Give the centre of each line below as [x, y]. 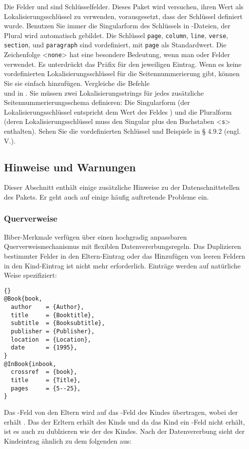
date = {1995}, [44, 348]
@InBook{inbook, [30, 364]
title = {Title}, [46, 380]
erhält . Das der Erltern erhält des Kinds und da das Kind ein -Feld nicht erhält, [124, 421]
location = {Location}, [51, 339]
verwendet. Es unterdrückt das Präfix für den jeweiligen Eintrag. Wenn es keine [123, 64]
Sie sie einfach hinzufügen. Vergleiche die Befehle [77, 83]
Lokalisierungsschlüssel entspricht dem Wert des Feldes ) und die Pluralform [118, 112]
